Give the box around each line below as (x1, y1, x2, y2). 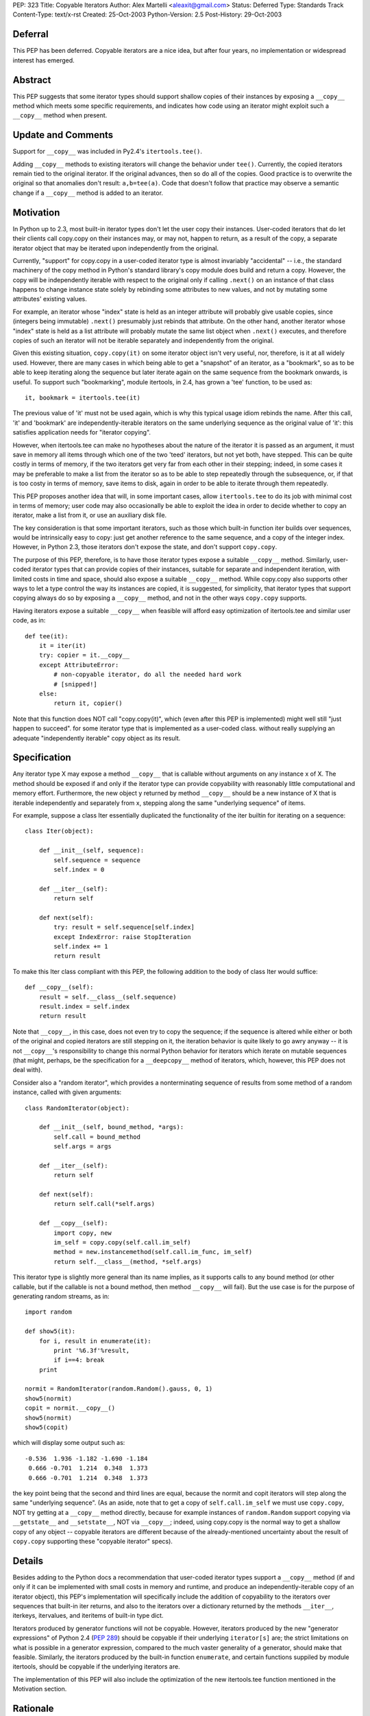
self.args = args (53, 1143, 112, 1150)
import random (25, 1308, 72, 1316)
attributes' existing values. (12, 295, 87, 303)
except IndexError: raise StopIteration (53, 933, 191, 940)
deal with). (12, 1066, 42, 1074)
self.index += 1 (53, 942, 108, 951)
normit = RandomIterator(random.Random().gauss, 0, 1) (25, 1385, 213, 1393)
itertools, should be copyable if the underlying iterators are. (12, 1662, 181, 1671)
